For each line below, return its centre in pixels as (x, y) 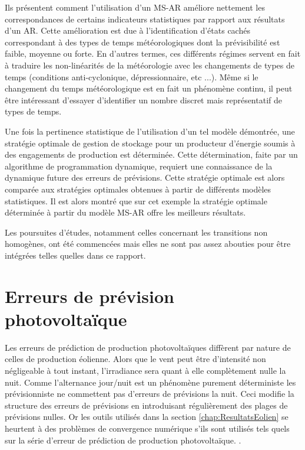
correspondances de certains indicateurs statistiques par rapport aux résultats (145, 19)
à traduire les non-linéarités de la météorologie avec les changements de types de (150, 65)
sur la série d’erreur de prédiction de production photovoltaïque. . (123, 440)
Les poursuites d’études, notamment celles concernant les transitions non (136, 232)
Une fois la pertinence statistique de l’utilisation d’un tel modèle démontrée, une (150, 131)
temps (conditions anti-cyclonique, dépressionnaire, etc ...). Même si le (132, 76)
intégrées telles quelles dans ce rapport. (75, 255)
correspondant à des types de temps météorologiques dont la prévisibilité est (142, 42)
